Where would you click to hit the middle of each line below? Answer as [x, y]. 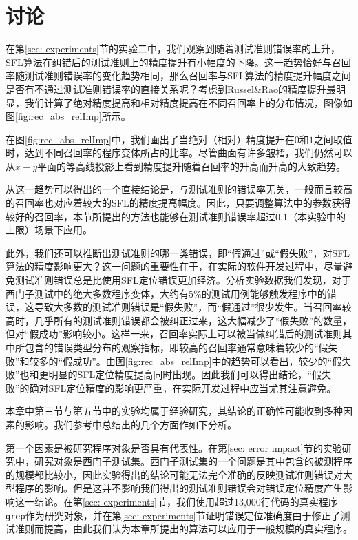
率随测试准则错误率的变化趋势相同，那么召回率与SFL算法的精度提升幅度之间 [178, 75]
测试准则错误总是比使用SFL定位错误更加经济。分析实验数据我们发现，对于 [183, 280]
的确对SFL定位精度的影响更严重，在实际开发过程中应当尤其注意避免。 [178, 387]
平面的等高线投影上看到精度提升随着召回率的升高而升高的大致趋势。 [192, 166]
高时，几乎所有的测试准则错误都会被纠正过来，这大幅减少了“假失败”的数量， [179, 320]
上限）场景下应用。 [49, 230]
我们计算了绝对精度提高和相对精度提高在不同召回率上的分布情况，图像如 [188, 102]
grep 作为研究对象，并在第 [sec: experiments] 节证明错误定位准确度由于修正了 [173, 515]
